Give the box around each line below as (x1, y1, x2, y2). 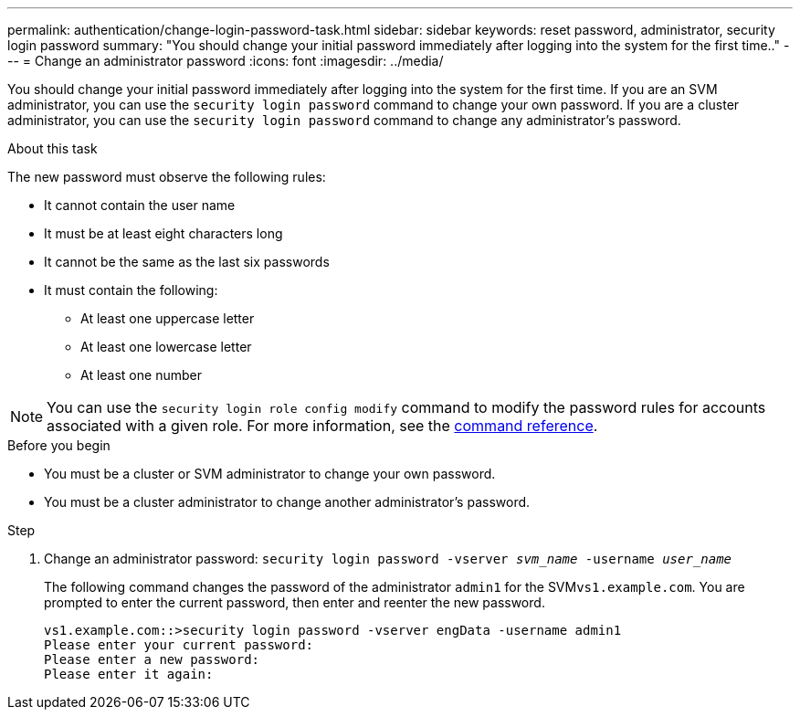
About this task (7, 141, 98, 156)
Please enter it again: (44, 667, 214, 681)
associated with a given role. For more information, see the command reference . (47, 416, 598, 435)
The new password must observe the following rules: (7, 169, 326, 185)
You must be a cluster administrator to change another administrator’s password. (44, 494, 531, 510)
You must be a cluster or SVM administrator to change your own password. (44, 466, 496, 481)
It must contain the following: (44, 282, 218, 298)
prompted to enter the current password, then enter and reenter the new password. (44, 595, 545, 610)
